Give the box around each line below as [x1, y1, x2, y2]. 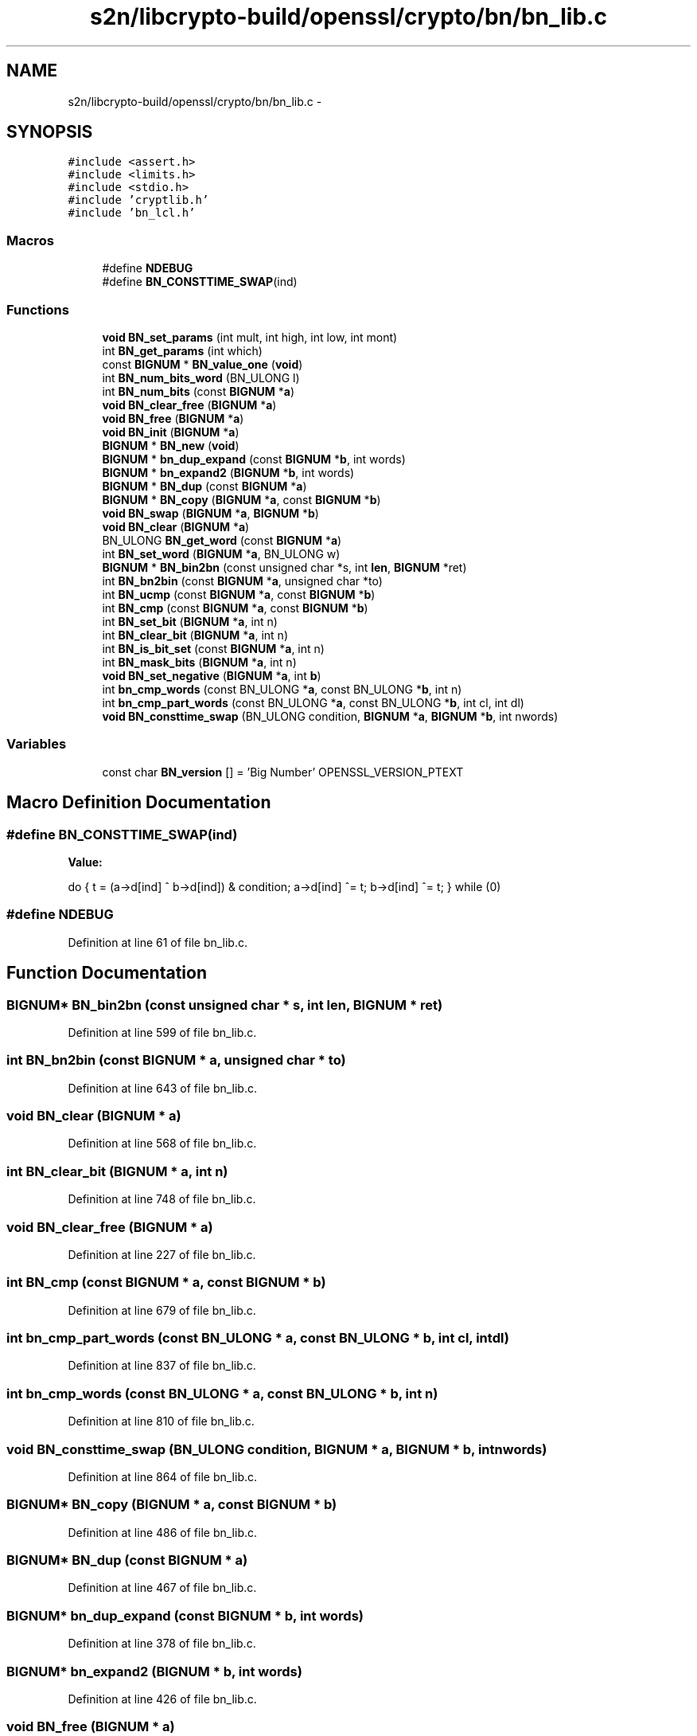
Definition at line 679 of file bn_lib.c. [68, 1303, 256, 1317]
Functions [6, 301, 69, 318]
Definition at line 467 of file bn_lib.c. [68, 1581, 257, 1595]
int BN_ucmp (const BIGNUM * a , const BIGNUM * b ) [102, 587, 376, 601]
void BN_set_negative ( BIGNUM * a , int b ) [102, 668, 321, 682]
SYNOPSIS [6, 122, 93, 143]
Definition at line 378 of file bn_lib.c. [68, 1636, 256, 1651]
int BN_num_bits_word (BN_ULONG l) [102, 370, 300, 385]
